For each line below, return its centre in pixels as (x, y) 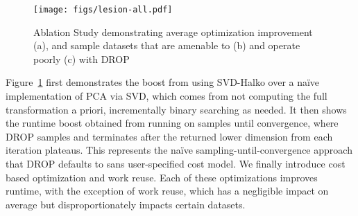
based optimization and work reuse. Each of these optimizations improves (162, 177)
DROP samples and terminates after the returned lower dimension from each (169, 136)
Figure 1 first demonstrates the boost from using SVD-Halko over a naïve (163, 82)
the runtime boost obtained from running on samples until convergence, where (172, 123)
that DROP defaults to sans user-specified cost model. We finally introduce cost (176, 163)
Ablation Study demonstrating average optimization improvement (173, 31)
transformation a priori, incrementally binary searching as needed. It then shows (176, 109)
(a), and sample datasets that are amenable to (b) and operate (167, 45)
